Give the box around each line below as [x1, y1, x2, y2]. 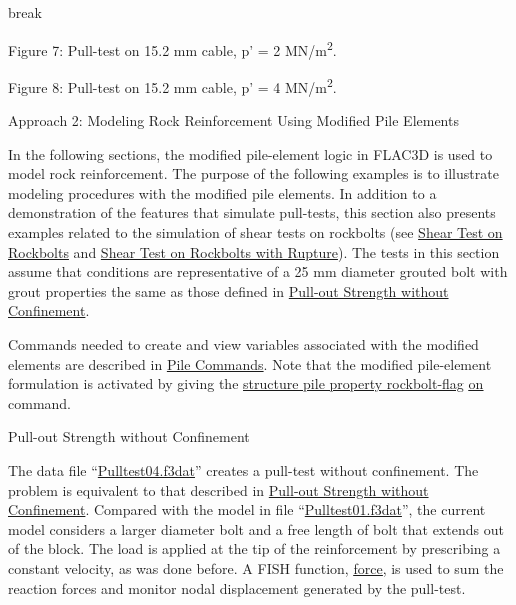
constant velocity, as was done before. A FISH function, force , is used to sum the [8, 557, 504, 578]
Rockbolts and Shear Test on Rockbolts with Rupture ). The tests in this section [8, 241, 500, 262]
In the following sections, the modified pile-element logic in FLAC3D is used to [8, 143, 493, 164]
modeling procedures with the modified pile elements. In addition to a [8, 182, 437, 203]
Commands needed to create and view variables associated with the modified [8, 334, 479, 355]
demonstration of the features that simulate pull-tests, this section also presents [8, 202, 496, 223]
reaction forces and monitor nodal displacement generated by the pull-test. [8, 577, 466, 598]
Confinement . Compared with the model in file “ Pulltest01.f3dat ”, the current [8, 499, 486, 520]
